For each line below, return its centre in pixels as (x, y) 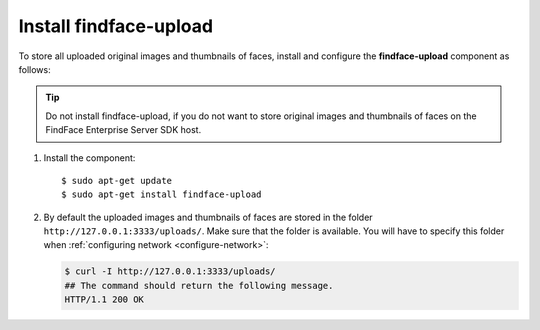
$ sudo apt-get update (117, 180)
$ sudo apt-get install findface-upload (161, 194)
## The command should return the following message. (199, 285)
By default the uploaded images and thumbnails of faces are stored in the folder (208, 217)
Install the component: (89, 157)
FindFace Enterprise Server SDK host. (123, 130)
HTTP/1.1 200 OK (104, 299)
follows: (34, 69)
